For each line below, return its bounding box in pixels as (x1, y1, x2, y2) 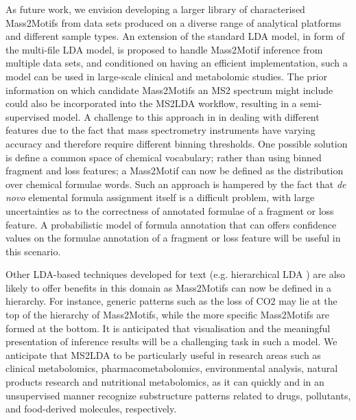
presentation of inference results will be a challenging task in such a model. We (5, 334, 337, 349)
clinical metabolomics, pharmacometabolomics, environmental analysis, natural (5, 361, 338, 375)
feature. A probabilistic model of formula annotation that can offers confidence (5, 217, 337, 231)
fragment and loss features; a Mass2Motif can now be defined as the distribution (5, 163, 344, 178)
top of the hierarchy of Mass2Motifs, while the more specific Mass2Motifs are (5, 307, 330, 322)
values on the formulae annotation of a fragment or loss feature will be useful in (5, 231, 341, 245)
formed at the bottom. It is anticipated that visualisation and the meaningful (5, 320, 331, 335)
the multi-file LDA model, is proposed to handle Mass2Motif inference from (5, 42, 323, 56)
